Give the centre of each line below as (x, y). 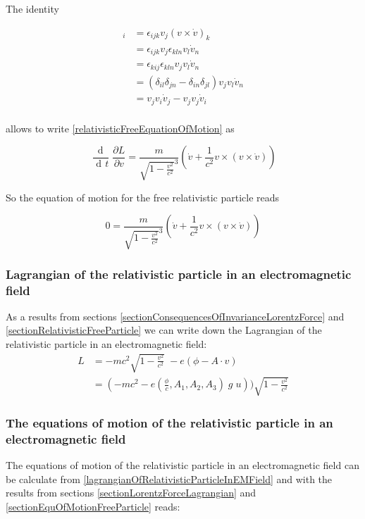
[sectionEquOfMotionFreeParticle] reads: (93, 506)
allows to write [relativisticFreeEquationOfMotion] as (120, 128)
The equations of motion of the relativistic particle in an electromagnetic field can (182, 464)
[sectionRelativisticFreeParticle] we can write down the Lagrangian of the (164, 330)
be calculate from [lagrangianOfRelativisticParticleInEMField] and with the (169, 479)
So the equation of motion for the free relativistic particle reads (143, 197)
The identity (32, 8)
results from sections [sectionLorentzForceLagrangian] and (131, 493)
